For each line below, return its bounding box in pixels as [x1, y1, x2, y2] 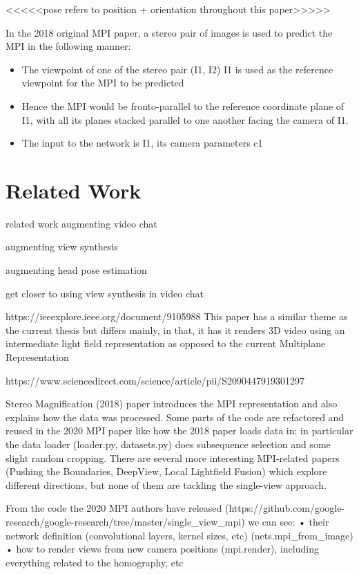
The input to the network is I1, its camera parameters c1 [21, 136, 263, 150]
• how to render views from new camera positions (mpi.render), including [6, 541, 319, 556]
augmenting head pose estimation [6, 263, 147, 277]
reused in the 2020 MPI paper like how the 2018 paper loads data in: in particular [6, 423, 353, 438]
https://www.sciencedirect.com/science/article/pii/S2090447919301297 [6, 373, 305, 387]
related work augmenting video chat [6, 216, 157, 230]
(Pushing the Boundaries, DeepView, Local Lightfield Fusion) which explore [6, 464, 327, 479]
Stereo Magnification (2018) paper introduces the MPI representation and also [6, 396, 338, 411]
